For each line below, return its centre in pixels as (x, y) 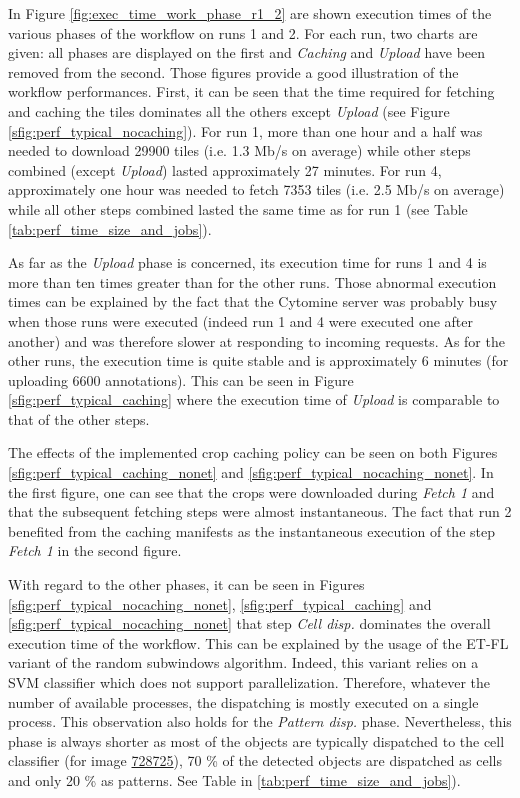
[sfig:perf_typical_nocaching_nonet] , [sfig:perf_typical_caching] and (220, 603)
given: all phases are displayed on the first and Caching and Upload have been (247, 52)
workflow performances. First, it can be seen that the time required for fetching (251, 91)
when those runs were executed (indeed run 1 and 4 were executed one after (241, 320)
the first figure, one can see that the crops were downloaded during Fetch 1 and (251, 491)
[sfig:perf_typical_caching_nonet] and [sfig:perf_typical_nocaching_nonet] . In (251, 472)
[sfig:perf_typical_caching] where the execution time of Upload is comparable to (254, 399)
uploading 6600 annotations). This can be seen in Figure (181, 379)
